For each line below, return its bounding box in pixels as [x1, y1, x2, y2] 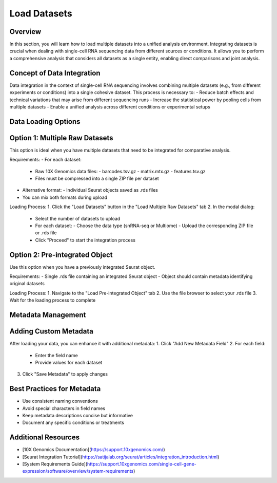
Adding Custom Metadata [9, 327, 94, 336]
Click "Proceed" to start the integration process [35, 237, 136, 243]
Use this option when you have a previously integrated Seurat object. [9, 264, 156, 270]
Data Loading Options [9, 117, 81, 126]
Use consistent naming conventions [22, 398, 98, 404]
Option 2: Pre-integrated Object [9, 250, 113, 259]
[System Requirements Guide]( [22, 461, 87, 467]
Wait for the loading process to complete [9, 297, 96, 303]
